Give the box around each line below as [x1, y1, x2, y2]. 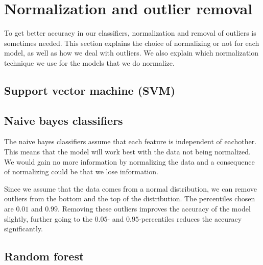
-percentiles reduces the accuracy [138, 213, 242, 224]
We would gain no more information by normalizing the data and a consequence [4, 156, 255, 167]
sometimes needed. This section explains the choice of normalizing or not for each [4, 37, 259, 48]
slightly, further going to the [4, 213, 92, 224]
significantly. [4, 223, 43, 234]
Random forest [4, 248, 84, 264]
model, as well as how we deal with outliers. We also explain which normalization [4, 47, 259, 58]
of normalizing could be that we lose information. [4, 166, 158, 177]
